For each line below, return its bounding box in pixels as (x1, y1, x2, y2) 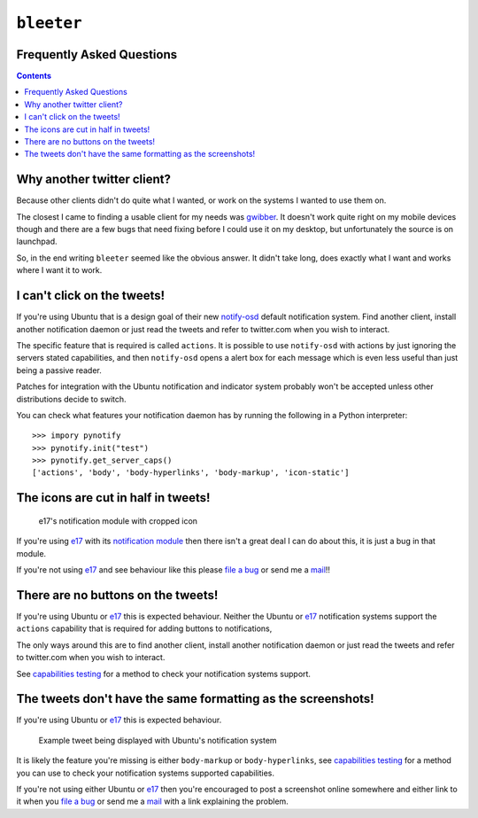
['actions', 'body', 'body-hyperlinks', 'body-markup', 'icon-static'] (32, 468, 350, 478)
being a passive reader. (16, 364, 102, 376)
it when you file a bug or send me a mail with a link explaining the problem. (16, 796, 289, 806)
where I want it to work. (16, 265, 103, 276)
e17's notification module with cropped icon (38, 515, 198, 526)
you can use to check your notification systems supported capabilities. (16, 767, 274, 778)
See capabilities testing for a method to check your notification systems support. (16, 668, 312, 679)
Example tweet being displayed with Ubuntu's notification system (38, 735, 278, 745)
